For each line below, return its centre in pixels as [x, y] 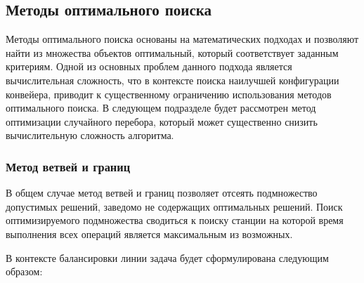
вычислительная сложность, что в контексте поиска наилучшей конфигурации [173, 80]
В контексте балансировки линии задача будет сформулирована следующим [167, 257]
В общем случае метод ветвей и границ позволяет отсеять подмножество [162, 193]
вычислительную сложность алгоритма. [90, 135]
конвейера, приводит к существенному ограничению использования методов [169, 94]
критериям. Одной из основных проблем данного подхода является [149, 66]
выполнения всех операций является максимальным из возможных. [149, 233]
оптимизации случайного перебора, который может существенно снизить [162, 121]
